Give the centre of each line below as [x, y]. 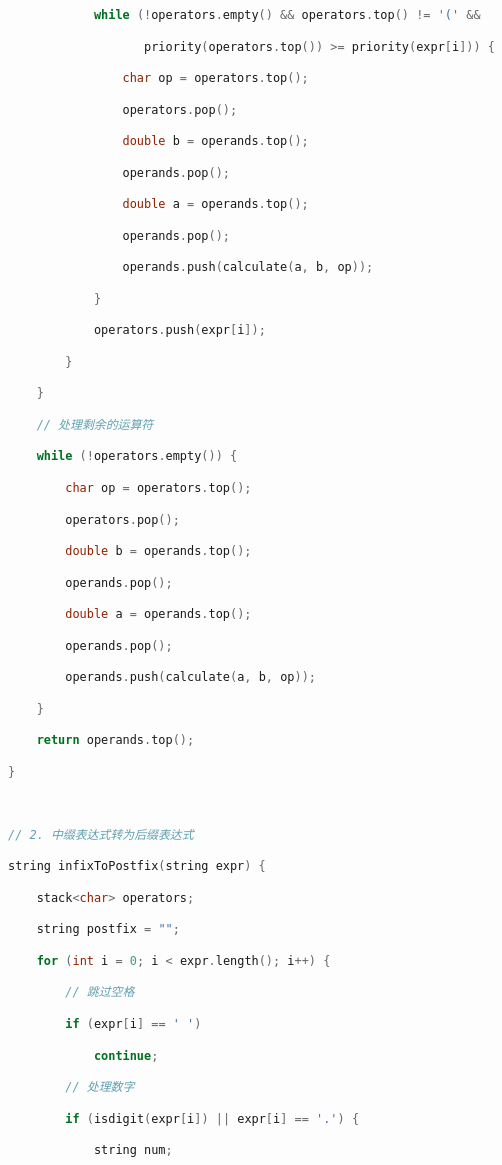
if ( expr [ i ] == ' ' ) [133, 1024]
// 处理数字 [100, 1087]
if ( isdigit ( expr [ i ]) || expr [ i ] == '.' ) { [212, 1118]
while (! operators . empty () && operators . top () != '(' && [287, 15]
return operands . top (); [115, 740]
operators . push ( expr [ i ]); [179, 330]
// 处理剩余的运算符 [95, 424]
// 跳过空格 [100, 992]
